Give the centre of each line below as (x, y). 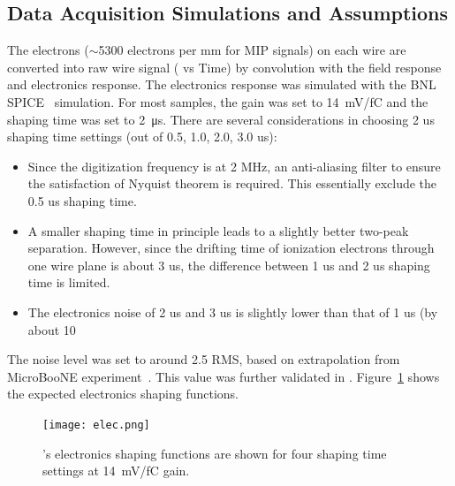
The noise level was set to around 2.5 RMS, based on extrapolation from (204, 359)
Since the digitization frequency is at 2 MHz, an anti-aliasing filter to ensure (234, 166)
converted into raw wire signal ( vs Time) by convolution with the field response (224, 67)
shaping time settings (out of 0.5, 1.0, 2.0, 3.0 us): (142, 137)
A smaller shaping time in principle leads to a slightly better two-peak (218, 230)
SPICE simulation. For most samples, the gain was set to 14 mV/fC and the (218, 101)
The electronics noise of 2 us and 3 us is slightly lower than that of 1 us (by (233, 311)
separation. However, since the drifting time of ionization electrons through (231, 248)
